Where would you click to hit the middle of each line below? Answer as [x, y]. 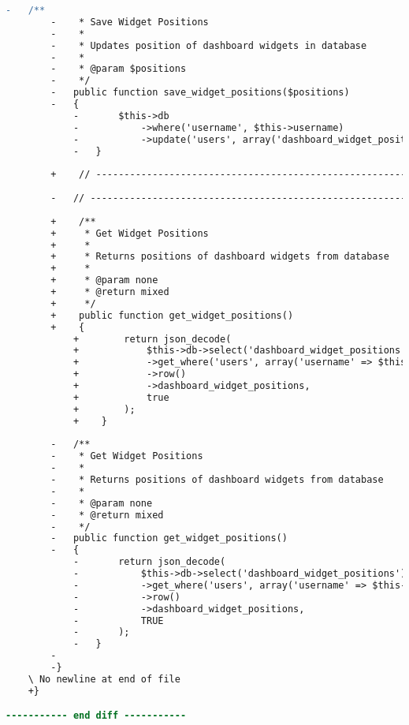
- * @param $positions [119, 69]
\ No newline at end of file [104, 679]
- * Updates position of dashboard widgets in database [209, 45]
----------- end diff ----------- [96, 716]
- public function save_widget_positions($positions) [200, 93]
